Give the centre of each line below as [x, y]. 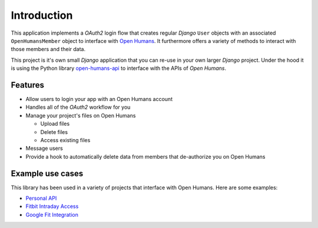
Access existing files [65, 140]
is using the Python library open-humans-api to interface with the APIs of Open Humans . [119, 68]
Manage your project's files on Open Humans [81, 115]
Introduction [42, 15]
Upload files [55, 124]
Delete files [54, 132]
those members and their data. [48, 49]
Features [27, 85]
